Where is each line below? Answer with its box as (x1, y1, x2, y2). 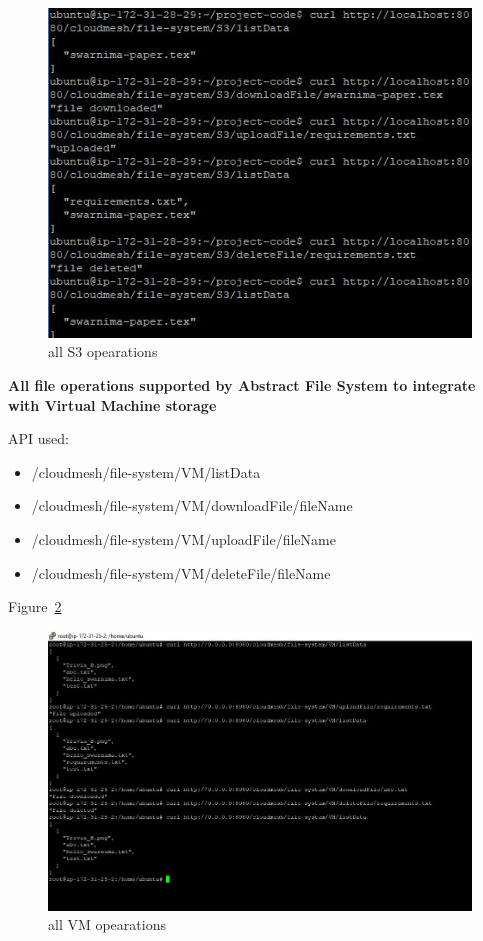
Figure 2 (8, 596, 62, 617)
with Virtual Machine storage (8, 394, 217, 415)
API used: (8, 428, 69, 449)
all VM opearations (48, 914, 166, 935)
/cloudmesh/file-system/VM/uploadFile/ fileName (31, 529, 336, 550)
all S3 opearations (48, 341, 158, 362)
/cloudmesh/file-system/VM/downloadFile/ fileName (31, 495, 353, 516)
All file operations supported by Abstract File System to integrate (8, 375, 476, 396)
